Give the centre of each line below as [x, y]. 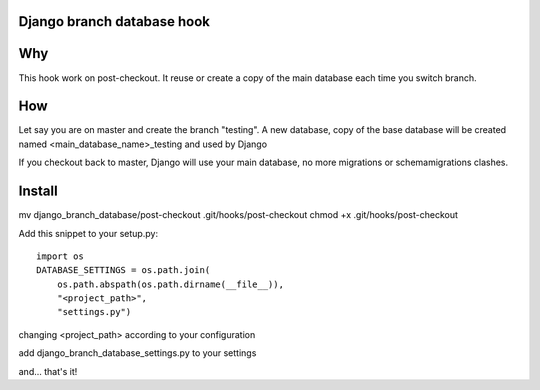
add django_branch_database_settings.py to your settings [137, 353]
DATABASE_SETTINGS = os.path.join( [123, 270]
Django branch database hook [114, 21]
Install [38, 191]
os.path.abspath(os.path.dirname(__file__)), [170, 284]
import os [60, 256]
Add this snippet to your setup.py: [88, 233]
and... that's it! [48, 371]
